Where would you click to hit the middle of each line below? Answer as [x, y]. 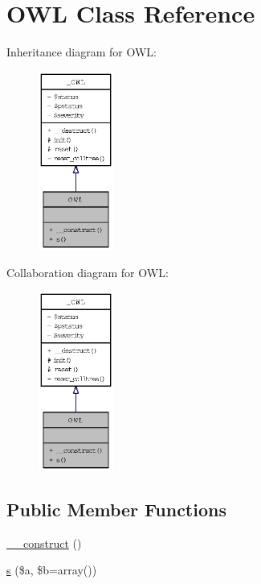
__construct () [44, 543]
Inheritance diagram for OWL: [82, 52]
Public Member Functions [116, 509]
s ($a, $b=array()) [52, 570]
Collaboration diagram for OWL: [88, 272]
